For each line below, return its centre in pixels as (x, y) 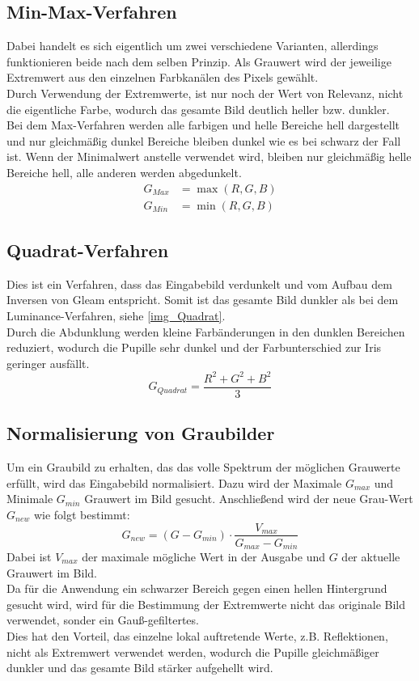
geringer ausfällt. (48, 363)
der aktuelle (371, 557)
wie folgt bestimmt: (82, 514)
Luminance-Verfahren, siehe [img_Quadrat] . (116, 315)
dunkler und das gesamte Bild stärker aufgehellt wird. (140, 668)
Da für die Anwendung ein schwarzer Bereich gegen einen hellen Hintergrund (197, 588)
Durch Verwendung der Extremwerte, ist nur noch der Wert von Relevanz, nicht (205, 93)
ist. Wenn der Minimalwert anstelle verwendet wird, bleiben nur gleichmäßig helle (209, 157)
